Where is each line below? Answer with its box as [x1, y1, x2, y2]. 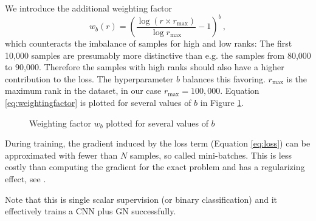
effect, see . [5, 173, 46, 185]
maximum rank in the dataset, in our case [5, 84, 162, 97]
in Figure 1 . [200, 96, 244, 109]
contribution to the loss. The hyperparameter [5, 72, 174, 85]
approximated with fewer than [5, 148, 118, 161]
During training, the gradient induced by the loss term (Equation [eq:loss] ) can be [5, 137, 311, 150]
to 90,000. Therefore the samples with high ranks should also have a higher [5, 61, 284, 73]
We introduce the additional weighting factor [5, 2, 173, 14]
